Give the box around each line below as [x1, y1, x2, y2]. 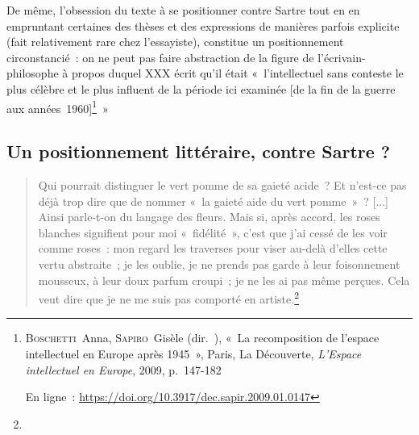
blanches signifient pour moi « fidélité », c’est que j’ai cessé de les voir [38, 224, 388, 241]
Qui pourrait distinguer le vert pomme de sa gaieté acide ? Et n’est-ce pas [38, 177, 407, 194]
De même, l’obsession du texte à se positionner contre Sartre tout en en [6, 2, 360, 18]
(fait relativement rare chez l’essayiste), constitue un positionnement [6, 33, 344, 50]
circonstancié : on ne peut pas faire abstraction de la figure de [6, 48, 314, 65]
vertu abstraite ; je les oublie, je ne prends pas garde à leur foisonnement [38, 255, 400, 272]
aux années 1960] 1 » [6, 97, 109, 116]
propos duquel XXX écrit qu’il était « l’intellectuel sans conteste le [71, 65, 404, 82]
